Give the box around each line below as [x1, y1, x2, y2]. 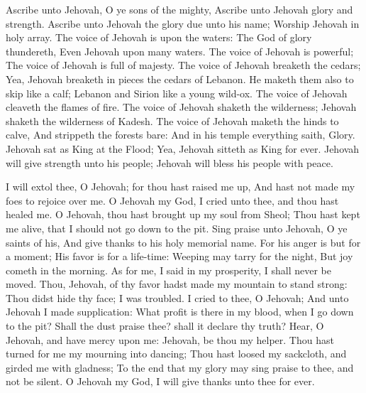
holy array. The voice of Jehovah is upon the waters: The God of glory [6, 30, 312, 45]
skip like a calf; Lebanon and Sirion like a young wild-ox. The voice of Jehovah [6, 85, 348, 100]
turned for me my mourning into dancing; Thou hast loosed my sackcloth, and [6, 346, 347, 361]
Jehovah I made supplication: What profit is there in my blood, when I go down [6, 304, 354, 319]
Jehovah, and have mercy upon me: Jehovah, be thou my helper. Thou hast [6, 332, 334, 347]
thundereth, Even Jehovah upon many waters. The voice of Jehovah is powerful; [6, 43, 354, 58]
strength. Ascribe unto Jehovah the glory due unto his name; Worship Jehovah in [6, 16, 360, 31]
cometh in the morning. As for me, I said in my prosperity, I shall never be [6, 262, 331, 277]
